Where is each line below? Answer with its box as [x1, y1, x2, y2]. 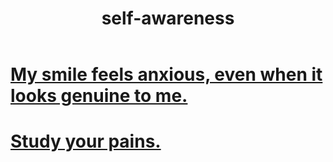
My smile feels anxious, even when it [10, 63, 323, 86]
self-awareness [101, 7, 235, 30]
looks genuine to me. [10, 85, 188, 107]
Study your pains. [10, 130, 162, 153]
